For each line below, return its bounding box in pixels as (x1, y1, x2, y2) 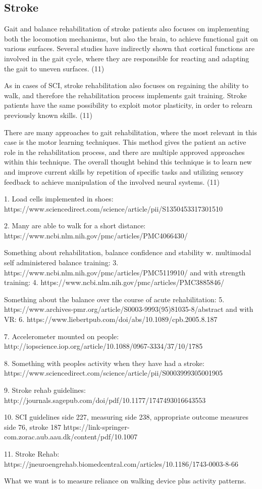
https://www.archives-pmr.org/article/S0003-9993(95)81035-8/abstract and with (4, 304, 253, 314)
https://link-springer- (63, 421, 130, 432)
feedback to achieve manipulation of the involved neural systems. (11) (4, 176, 220, 187)
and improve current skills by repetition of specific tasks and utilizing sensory (4, 166, 244, 177)
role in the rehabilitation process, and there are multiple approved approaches (4, 146, 245, 157)
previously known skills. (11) (4, 109, 92, 120)
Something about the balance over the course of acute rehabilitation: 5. (4, 294, 225, 304)
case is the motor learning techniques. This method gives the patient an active (4, 137, 246, 147)
